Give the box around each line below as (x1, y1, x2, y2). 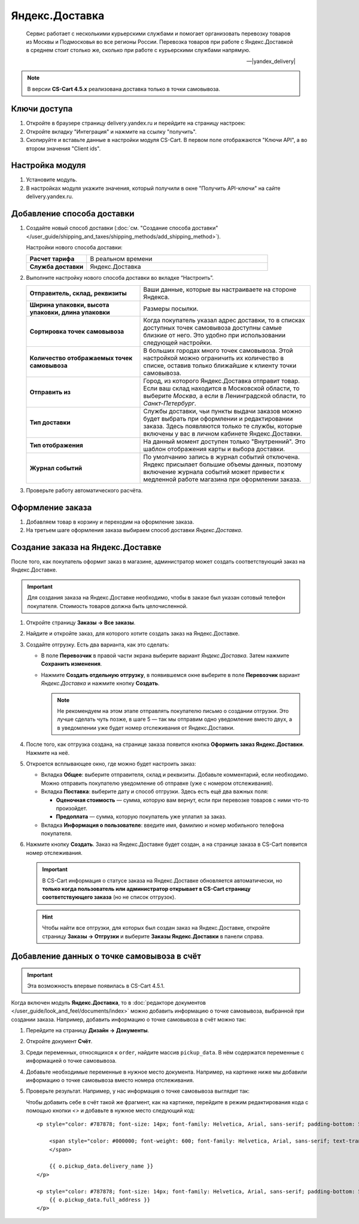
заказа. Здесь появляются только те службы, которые (143, 422, 302, 430)
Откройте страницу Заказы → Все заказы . (26, 619, 136, 626)
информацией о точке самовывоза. (26, 1057, 117, 1065)
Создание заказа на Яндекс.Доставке (11, 542, 162, 552)
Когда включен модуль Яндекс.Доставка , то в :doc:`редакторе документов (11, 999, 206, 1006)
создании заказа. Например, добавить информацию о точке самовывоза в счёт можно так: (11, 1016, 247, 1023)
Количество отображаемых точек (29, 353, 133, 362)
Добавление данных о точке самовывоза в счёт (11, 951, 202, 962)
